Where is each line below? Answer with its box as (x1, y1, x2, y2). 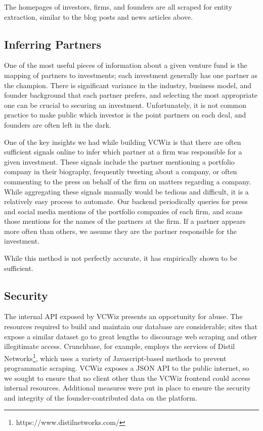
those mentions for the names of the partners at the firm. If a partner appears (4, 216, 246, 226)
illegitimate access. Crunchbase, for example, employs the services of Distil (4, 341, 235, 351)
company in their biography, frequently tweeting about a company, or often (4, 166, 237, 177)
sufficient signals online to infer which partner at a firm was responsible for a (4, 146, 242, 157)
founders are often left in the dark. (4, 119, 111, 130)
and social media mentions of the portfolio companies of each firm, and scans (4, 206, 243, 216)
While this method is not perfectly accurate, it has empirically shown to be (4, 253, 237, 263)
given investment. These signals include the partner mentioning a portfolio (4, 156, 235, 167)
